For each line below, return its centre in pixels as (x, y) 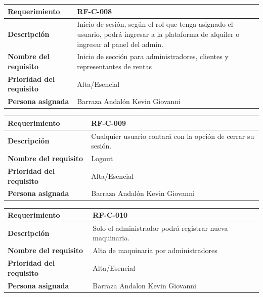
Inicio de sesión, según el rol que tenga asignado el (155, 24)
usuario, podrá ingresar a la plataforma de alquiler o (158, 34)
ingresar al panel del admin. (120, 44)
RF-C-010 (110, 215)
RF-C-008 (95, 11)
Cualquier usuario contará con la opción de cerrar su (173, 136)
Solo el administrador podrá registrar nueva (160, 228)
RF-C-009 (108, 122)
